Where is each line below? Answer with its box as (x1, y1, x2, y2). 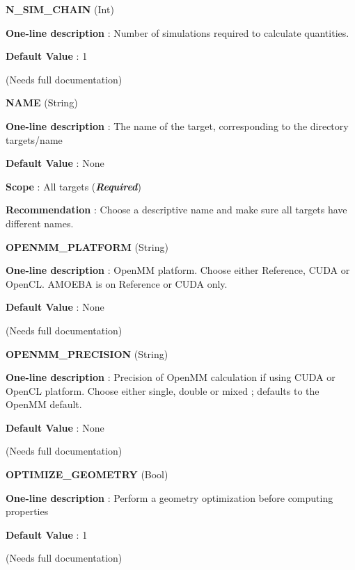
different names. (6, 215, 74, 230)
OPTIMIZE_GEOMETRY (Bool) (6, 467, 168, 482)
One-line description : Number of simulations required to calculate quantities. (6, 25, 349, 40)
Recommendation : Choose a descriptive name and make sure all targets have (6, 202, 347, 217)
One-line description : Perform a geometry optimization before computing (6, 490, 333, 505)
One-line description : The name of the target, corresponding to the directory (6, 118, 349, 133)
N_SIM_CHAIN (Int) (6, 2, 114, 16)
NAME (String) (6, 95, 78, 110)
